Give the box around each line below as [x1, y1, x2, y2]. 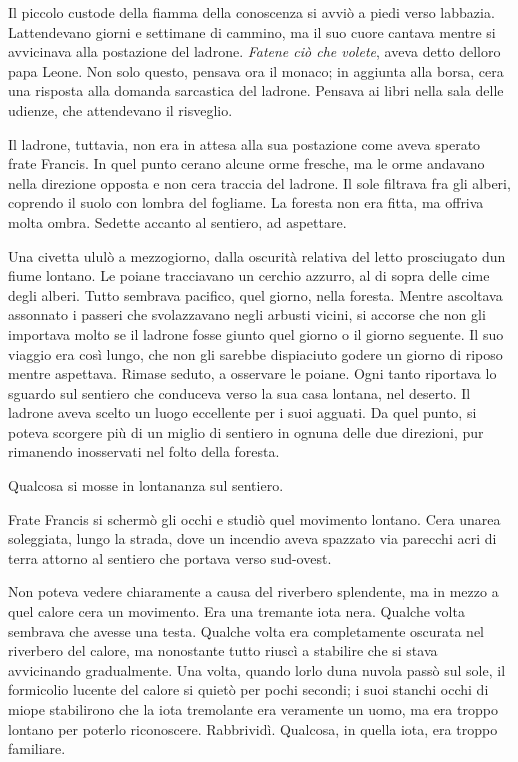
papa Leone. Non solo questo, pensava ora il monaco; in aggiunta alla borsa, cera [8, 60, 504, 81]
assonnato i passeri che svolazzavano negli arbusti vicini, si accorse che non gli [8, 304, 486, 325]
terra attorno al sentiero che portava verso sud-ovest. [8, 547, 332, 568]
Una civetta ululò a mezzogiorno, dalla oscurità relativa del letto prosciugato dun [8, 245, 506, 266]
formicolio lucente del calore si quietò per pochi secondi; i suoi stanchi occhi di [8, 679, 489, 700]
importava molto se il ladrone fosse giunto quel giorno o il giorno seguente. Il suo [8, 323, 504, 344]
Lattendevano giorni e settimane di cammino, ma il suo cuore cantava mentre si [8, 21, 496, 42]
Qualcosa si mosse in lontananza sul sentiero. [8, 475, 284, 496]
